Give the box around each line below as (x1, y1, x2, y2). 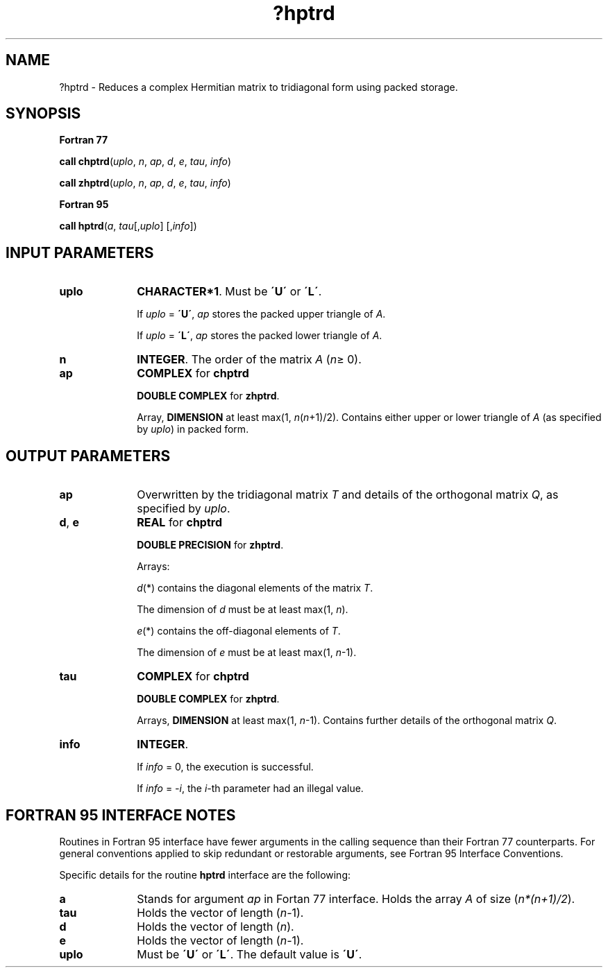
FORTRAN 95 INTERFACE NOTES (6, 806, 236, 824)
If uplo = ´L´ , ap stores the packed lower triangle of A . (137, 329, 382, 342)
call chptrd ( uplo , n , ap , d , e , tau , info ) (59, 155, 232, 168)
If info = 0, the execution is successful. (137, 761, 314, 773)
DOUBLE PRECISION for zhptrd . (137, 539, 284, 551)
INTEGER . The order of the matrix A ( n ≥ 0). (137, 352, 362, 367)
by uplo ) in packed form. (137, 423, 249, 436)
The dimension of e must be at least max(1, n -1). (137, 646, 357, 659)
